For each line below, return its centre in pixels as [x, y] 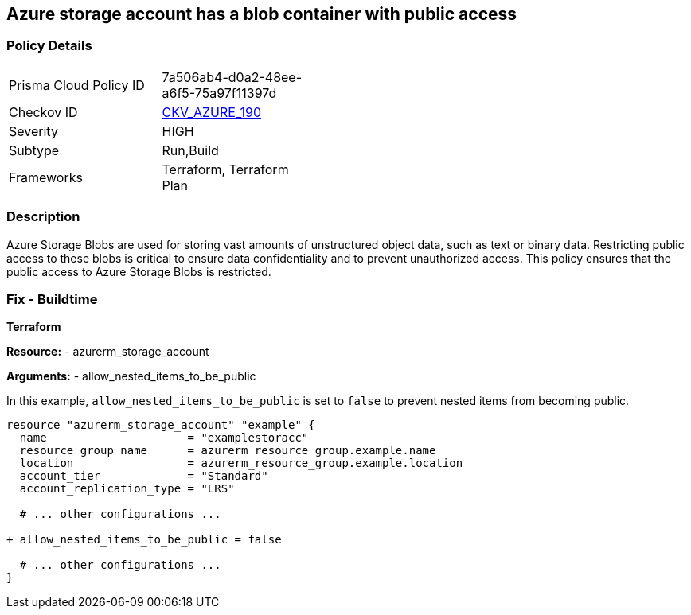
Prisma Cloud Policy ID [77, 85]
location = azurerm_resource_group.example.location [241, 463]
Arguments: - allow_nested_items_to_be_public [131, 376]
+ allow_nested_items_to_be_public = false [144, 540]
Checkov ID [43, 112]
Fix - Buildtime [52, 299]
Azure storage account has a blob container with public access [262, 14]
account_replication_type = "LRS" [127, 489]
